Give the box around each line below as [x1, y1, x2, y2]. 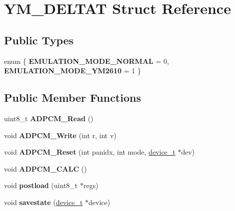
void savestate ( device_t [4, 197, 83, 207]
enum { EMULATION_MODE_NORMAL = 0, [4, 55, 169, 66]
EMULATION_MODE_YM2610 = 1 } [4, 65, 141, 76]
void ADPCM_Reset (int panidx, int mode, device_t [4, 147, 175, 157]
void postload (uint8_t [4, 180, 78, 191]
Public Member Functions [4, 90, 141, 105]
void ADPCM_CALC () [4, 163, 87, 174]
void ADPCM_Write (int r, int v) [4, 130, 116, 140]
